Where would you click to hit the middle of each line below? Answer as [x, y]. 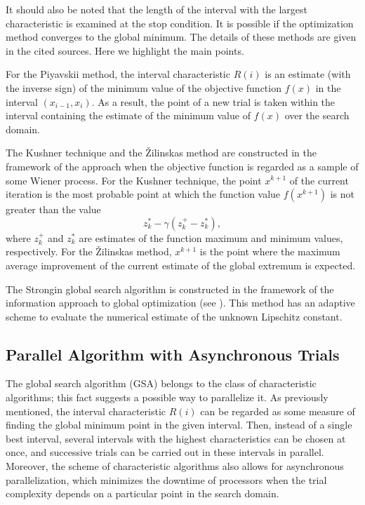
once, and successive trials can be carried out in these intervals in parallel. [165, 452]
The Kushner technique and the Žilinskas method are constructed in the [161, 153]
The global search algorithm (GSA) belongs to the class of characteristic [161, 383]
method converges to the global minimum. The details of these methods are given [181, 37]
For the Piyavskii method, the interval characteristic [118, 74]
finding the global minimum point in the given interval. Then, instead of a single [179, 425]
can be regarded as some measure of [278, 411]
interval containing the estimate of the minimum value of [128, 115]
